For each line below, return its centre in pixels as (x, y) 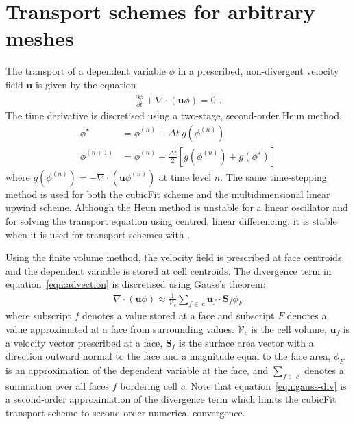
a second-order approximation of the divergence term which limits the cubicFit (171, 399)
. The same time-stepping (273, 176)
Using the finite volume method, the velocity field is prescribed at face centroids (174, 257)
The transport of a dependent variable (86, 71)
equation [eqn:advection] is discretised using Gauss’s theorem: (136, 284)
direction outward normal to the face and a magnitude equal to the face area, (168, 356)
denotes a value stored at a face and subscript (179, 315)
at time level (185, 176)
